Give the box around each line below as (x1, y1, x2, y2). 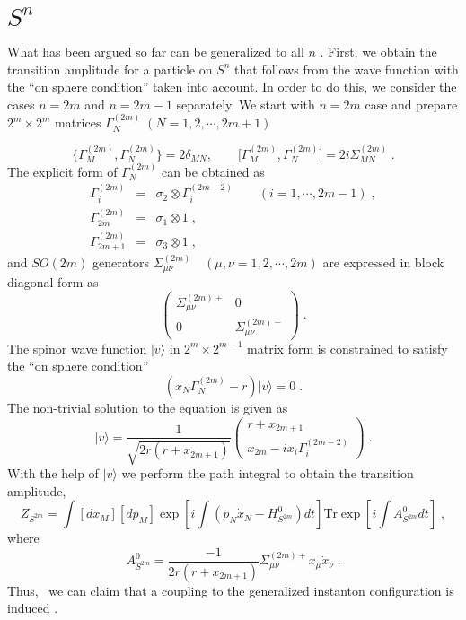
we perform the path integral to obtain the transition (121, 463, 414, 482)
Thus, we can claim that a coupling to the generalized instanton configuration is (7, 581, 454, 599)
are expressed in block (322, 253, 444, 272)
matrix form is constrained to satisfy (247, 338, 448, 357)
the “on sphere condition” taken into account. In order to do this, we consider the (7, 77, 457, 96)
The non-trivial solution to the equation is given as (7, 397, 288, 416)
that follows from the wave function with (234, 59, 459, 78)
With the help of (7, 463, 99, 482)
